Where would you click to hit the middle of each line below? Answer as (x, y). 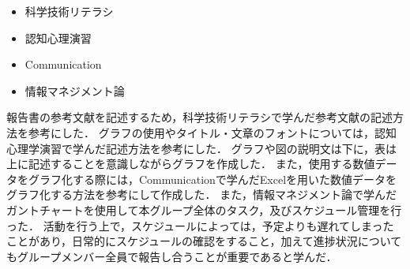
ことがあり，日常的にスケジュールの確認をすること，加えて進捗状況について (204, 241)
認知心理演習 (58, 37)
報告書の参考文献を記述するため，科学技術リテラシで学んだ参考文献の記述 (200, 117)
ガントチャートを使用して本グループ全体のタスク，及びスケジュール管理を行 (204, 209)
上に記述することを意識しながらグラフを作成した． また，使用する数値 (191, 164)
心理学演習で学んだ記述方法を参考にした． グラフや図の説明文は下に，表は (201, 148)
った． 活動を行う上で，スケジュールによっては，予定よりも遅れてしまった (200, 225)
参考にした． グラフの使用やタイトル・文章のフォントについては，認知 (212, 132)
